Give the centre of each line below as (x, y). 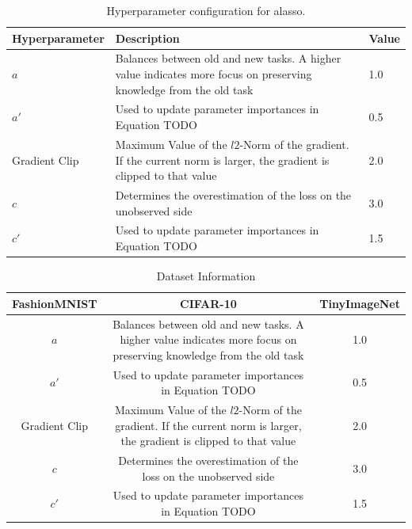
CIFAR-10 (208, 303)
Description (147, 38)
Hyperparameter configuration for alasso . (206, 10)
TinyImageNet (360, 303)
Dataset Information (206, 276)
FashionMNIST (55, 303)
